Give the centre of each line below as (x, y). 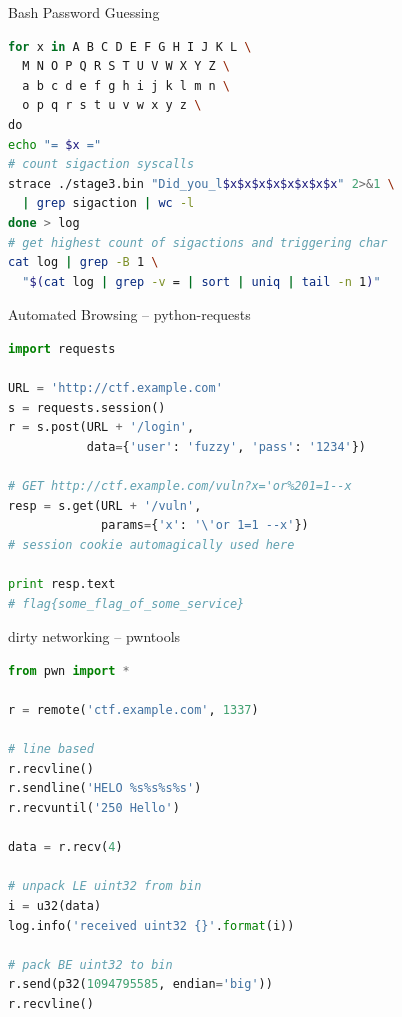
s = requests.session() (87, 407)
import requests (62, 348)
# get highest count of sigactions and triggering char (198, 242)
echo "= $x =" (55, 144)
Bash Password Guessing (84, 12)
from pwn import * (69, 670)
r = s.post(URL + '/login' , (101, 427)
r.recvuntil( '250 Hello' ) (94, 807)
